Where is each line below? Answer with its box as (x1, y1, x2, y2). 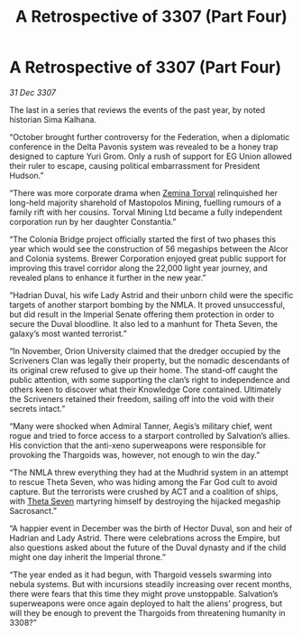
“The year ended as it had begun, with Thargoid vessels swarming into (9, 569, 272, 580)
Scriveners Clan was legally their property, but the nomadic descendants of (9, 355, 290, 366)
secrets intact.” (9, 403, 66, 414)
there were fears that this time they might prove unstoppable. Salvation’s (9, 588, 279, 599)
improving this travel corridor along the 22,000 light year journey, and (9, 262, 268, 273)
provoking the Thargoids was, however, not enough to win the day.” (9, 449, 261, 460)
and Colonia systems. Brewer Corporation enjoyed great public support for (9, 253, 287, 264)
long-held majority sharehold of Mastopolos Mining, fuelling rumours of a (9, 197, 281, 208)
